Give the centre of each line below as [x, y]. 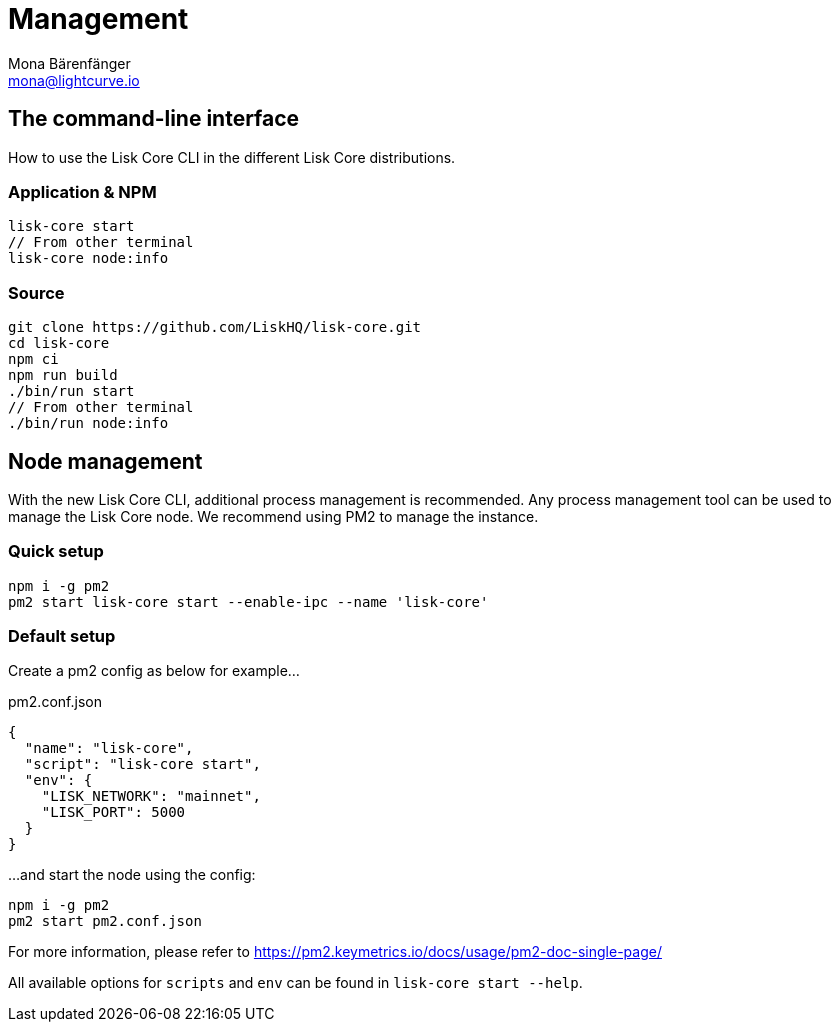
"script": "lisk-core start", [142, 764]
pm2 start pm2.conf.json [105, 921]
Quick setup [56, 551]
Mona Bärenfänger [69, 63]
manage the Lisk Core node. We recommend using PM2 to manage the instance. [273, 516]
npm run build [63, 375]
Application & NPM [82, 191]
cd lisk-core [59, 343]
